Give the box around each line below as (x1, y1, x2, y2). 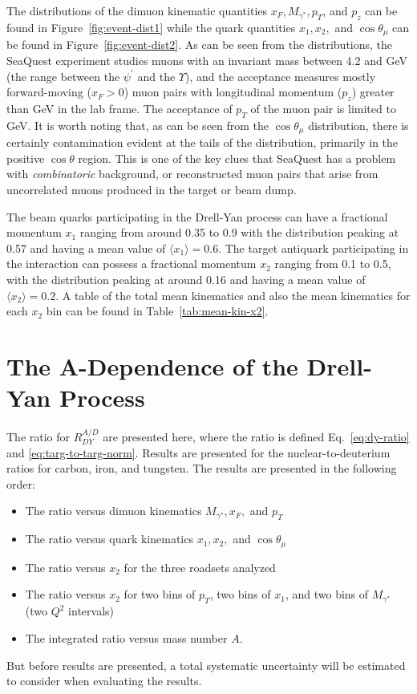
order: (6, 475, 35, 492)
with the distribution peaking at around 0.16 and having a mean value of (6, 271, 366, 288)
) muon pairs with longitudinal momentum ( (123, 83, 342, 100)
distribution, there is (308, 116, 409, 133)
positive (6, 149, 45, 166)
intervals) (68, 603, 115, 619)
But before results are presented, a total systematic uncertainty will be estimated (6, 656, 406, 673)
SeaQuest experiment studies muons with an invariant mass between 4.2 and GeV (6, 52, 407, 69)
